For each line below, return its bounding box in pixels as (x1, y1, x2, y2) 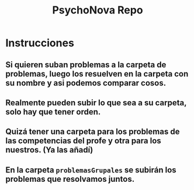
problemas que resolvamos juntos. (5, 174, 135, 184)
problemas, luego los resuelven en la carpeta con (5, 68, 189, 79)
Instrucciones (5, 36, 74, 50)
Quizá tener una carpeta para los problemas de (5, 127, 180, 137)
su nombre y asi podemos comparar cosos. (5, 78, 167, 88)
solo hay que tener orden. (5, 106, 101, 117)
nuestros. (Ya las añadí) (5, 145, 93, 155)
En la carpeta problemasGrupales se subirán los (5, 165, 176, 175)
